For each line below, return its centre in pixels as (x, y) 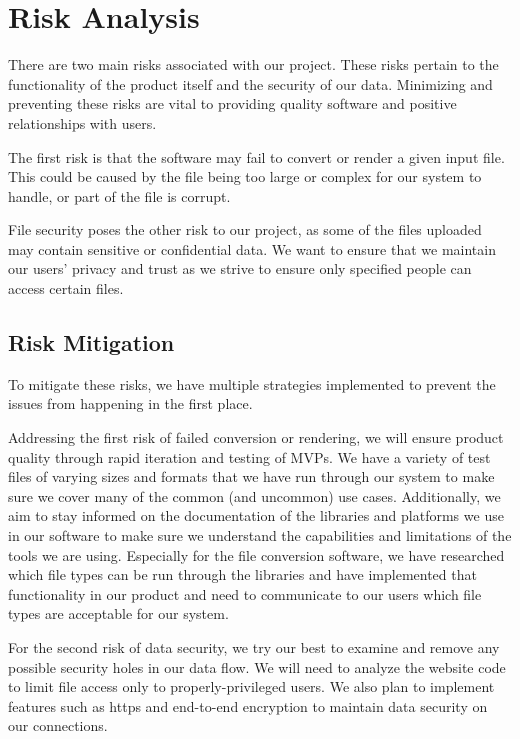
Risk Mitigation (91, 342)
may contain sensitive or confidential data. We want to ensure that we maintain (252, 248)
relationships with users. (82, 122)
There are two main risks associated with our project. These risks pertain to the (253, 64)
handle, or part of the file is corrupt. (119, 195)
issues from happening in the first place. (130, 403)
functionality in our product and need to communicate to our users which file (245, 593)
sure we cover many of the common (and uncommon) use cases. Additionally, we (254, 495)
